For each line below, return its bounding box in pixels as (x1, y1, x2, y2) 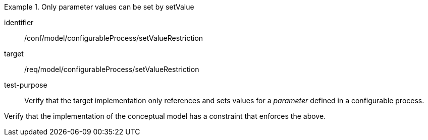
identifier (4, 18, 34, 27)
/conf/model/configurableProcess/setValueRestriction (24, 34, 203, 42)
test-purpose (4, 81, 47, 89)
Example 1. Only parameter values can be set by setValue (4, 3, 194, 11)
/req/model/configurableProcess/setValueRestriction (24, 65, 199, 74)
